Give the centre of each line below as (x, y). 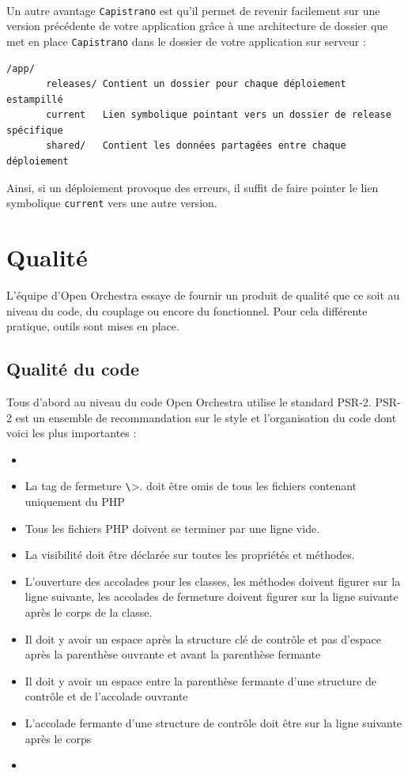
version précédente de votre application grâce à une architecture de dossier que (197, 26)
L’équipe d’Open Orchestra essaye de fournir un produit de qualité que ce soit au (203, 295)
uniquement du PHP (75, 502)
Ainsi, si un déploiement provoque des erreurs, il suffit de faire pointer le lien (193, 187)
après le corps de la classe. (89, 612)
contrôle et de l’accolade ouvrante (106, 696)
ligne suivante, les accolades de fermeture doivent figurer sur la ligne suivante (212, 597)
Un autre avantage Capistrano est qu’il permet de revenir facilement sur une (193, 10)
